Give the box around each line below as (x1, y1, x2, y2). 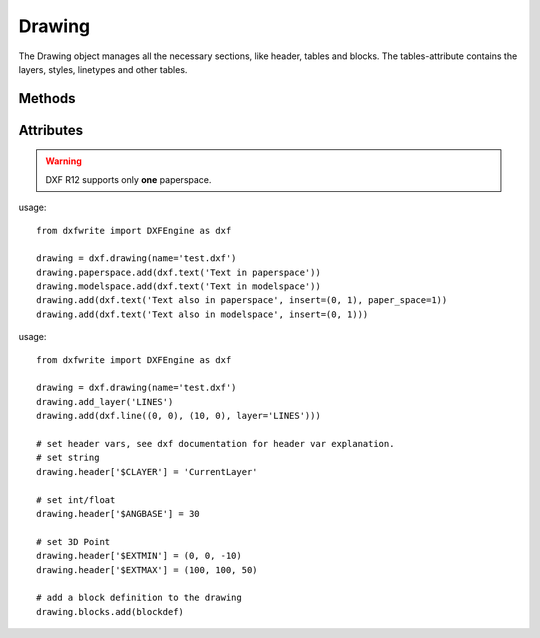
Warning (45, 155, 82, 167)
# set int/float (36, 494, 116, 505)
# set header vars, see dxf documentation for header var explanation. (36, 438, 395, 449)
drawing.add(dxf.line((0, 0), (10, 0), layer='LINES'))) (36, 410, 322, 422)
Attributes (18, 121, 84, 139)
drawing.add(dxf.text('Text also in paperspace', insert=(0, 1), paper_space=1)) (36, 295, 448, 306)
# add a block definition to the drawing (36, 592, 242, 604)
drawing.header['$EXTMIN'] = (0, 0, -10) (36, 550, 242, 562)
